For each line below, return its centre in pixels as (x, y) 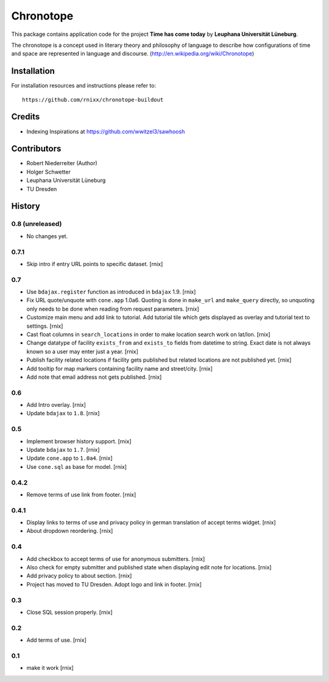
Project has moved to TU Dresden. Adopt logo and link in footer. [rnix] (114, 584)
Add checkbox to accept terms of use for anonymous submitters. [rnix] (116, 559)
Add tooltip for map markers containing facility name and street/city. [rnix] (120, 368)
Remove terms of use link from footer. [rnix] (81, 494)
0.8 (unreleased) (37, 224)
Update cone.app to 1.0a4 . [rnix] (69, 458)
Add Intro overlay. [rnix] (56, 405)
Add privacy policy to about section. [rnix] (79, 576)
